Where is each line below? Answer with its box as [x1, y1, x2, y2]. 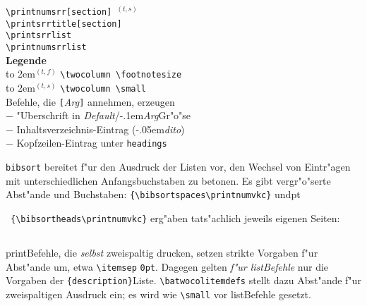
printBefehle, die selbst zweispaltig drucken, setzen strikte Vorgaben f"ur [6, 245, 318, 259]
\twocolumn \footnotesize [60, 70, 182, 80]
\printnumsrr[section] [6, 7, 112, 17]
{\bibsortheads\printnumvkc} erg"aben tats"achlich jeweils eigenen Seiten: [11, 210, 340, 225]
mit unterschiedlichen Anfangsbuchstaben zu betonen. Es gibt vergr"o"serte [6, 173, 331, 188]
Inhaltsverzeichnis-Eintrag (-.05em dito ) [16, 121, 185, 136]
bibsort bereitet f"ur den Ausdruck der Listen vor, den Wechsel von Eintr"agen [6, 159, 351, 174]
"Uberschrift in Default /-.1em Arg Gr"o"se [16, 108, 191, 123]
